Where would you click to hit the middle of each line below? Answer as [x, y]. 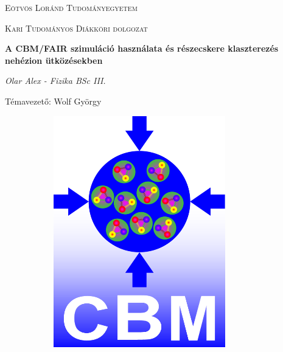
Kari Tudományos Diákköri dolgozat [76, 28]
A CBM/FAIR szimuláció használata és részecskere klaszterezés [142, 48]
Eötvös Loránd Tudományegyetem [71, 7]
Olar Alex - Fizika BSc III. [55, 81]
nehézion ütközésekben [54, 60]
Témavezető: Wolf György [53, 101]
